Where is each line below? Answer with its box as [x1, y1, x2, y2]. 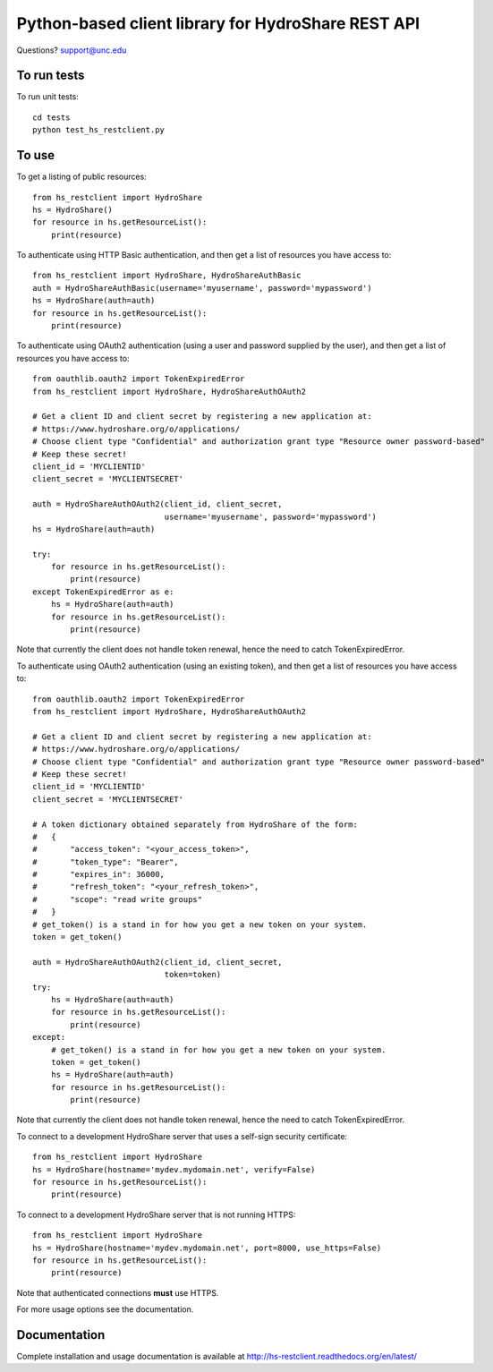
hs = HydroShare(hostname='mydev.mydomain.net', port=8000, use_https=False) [32, 1242, 382, 1253]
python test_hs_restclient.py [32, 125, 166, 135]
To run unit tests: [16, 91, 80, 102]
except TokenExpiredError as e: [32, 586, 174, 597]
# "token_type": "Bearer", [32, 856, 179, 867]
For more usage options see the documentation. [16, 1304, 194, 1315]
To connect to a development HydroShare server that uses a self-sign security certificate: [16, 1130, 348, 1141]
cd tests [32, 112, 71, 123]
